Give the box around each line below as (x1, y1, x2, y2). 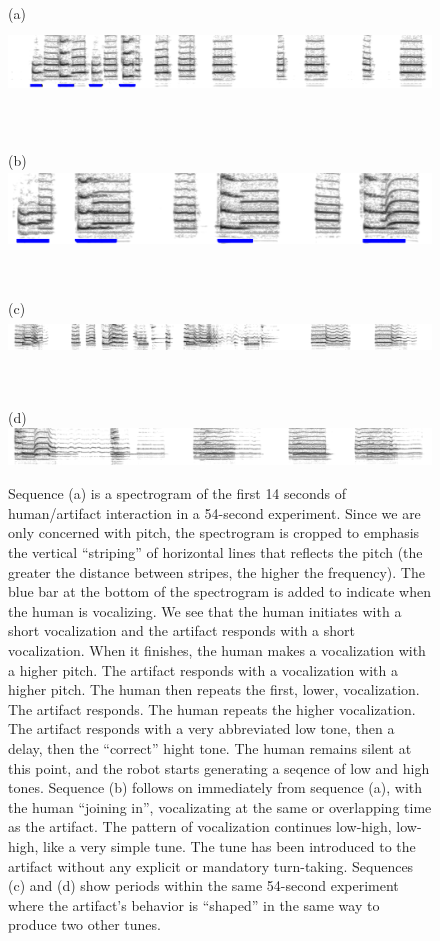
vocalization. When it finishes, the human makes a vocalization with (8, 640, 426, 660)
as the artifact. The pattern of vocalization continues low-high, (8, 816, 392, 837)
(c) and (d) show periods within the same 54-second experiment (8, 875, 399, 896)
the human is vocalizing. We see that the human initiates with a (8, 600, 402, 621)
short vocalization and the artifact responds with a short (8, 620, 355, 641)
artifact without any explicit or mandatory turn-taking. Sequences (8, 855, 414, 876)
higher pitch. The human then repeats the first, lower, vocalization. (8, 679, 420, 700)
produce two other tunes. (8, 914, 161, 935)
